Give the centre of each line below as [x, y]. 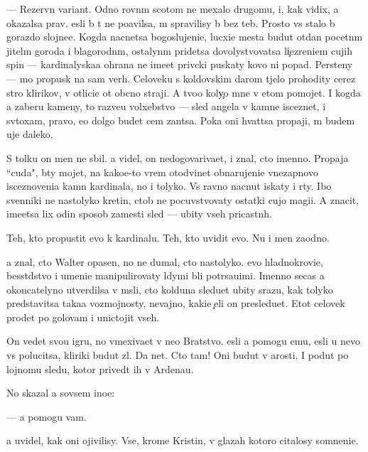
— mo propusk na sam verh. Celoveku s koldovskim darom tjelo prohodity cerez [181, 78]
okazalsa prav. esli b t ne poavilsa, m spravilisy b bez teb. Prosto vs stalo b [171, 22]
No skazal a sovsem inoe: [61, 393]
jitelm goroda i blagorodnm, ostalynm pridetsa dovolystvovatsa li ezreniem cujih [179, 50]
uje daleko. [30, 134]
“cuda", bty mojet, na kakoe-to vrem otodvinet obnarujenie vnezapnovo [162, 172]
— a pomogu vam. [47, 416]
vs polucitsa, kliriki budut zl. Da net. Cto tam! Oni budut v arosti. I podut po [178, 355]
